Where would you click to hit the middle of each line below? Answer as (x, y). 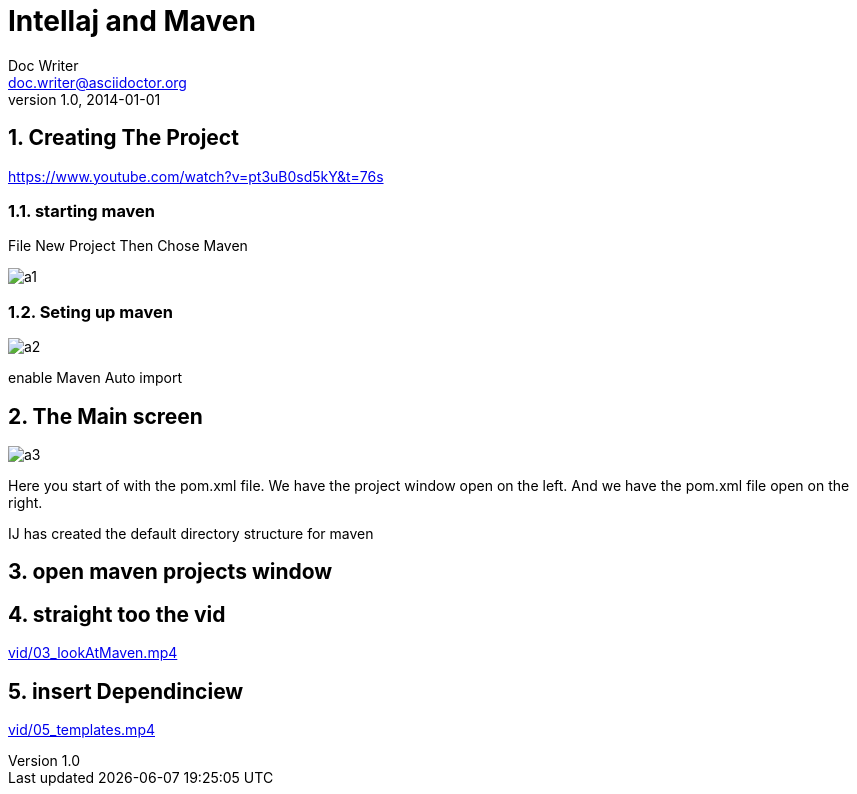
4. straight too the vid (117, 614)
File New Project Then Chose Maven (128, 246)
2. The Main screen (105, 416)
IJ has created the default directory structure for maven (191, 533)
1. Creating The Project (123, 138)
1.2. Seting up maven (90, 311)
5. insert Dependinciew (126, 691)
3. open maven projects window (170, 572)
